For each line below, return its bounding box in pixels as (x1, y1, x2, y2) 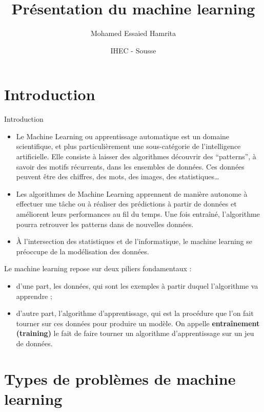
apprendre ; (16, 290, 52, 301)
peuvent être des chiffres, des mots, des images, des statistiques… (16, 171, 219, 182)
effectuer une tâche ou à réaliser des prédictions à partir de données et (16, 198, 237, 209)
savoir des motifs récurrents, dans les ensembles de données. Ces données (16, 161, 245, 172)
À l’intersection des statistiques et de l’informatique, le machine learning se (16, 236, 253, 247)
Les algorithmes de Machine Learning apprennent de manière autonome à (16, 188, 248, 199)
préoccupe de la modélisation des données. (16, 246, 149, 256)
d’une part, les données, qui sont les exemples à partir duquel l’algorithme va (16, 280, 258, 291)
